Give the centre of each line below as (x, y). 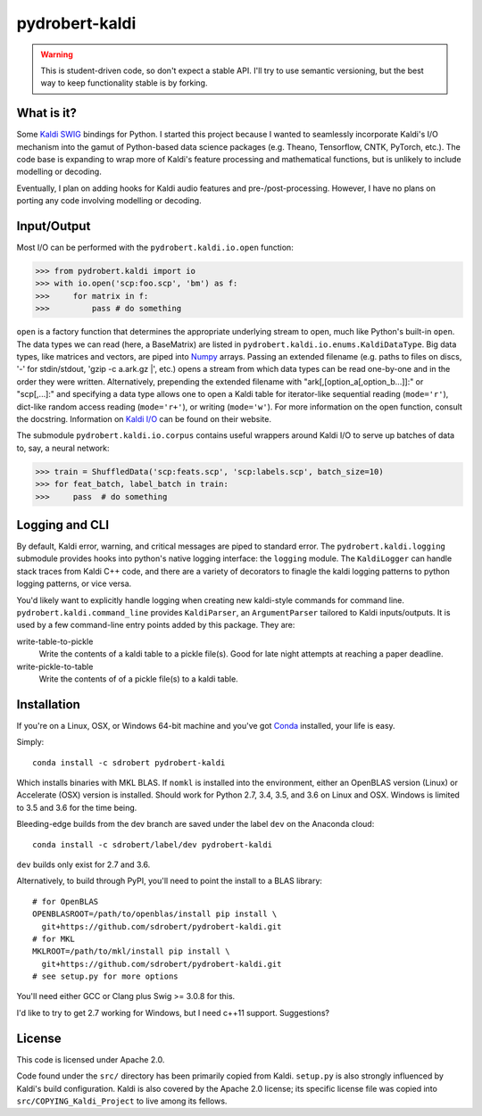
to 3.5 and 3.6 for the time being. (77, 807)
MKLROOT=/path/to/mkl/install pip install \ (132, 951)
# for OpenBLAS (66, 901)
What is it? (47, 113)
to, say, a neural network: (63, 448)
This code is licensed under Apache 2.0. (91, 1059)
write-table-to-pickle (55, 641)
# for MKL (54, 938)
